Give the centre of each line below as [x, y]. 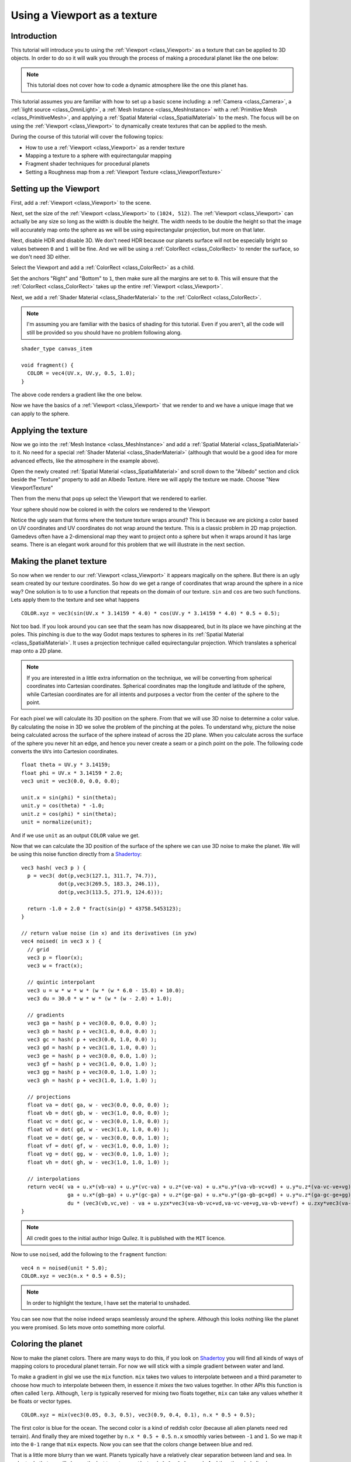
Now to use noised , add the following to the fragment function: [89, 1254]
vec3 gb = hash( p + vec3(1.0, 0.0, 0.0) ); [92, 1031]
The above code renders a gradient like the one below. [77, 395]
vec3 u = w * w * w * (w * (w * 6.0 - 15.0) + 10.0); [106, 990]
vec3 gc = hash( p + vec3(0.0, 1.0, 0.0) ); [92, 1039]
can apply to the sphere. [40, 413]
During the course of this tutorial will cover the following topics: [87, 137]
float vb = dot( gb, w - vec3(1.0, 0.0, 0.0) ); [98, 1113]
